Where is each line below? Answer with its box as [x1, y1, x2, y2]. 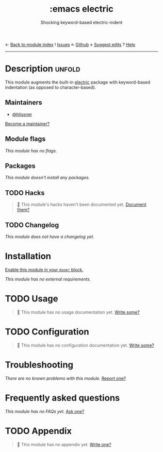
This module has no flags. [5, 148, 57, 153]
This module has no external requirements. [5, 276, 91, 282]
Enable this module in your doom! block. [5, 267, 84, 272]
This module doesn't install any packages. [5, 175, 90, 181]
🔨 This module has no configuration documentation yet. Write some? [16, 342, 154, 348]
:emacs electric [49, 3, 114, 15]
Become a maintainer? [5, 120, 50, 127]
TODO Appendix [5, 425, 72, 436]
